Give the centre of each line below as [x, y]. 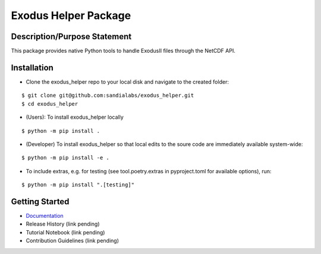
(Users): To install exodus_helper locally [75, 117]
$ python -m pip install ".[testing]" [78, 185]
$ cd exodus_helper [50, 104]
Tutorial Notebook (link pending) [65, 232]
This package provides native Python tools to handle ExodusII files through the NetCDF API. [123, 51]
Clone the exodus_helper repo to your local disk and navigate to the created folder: [127, 82]
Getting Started [40, 201]
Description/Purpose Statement [71, 36]
